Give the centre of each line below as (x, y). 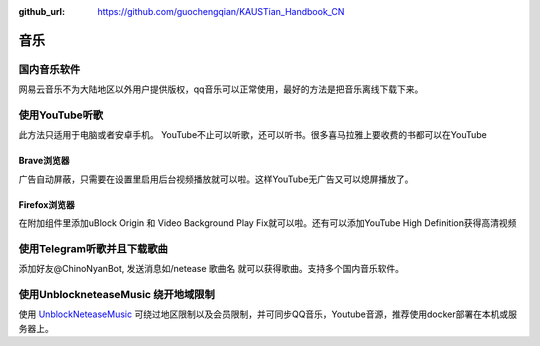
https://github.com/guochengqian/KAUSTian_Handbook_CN (221, 11)
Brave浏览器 (44, 161)
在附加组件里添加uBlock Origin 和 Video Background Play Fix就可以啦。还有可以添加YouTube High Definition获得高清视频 (267, 223)
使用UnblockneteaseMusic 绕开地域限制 (116, 294)
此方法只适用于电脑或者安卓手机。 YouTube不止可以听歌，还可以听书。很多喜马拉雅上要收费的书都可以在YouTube (252, 135)
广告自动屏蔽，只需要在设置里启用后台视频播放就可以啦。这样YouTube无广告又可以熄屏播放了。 (216, 179)
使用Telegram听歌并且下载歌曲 (93, 248)
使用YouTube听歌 (61, 115)
